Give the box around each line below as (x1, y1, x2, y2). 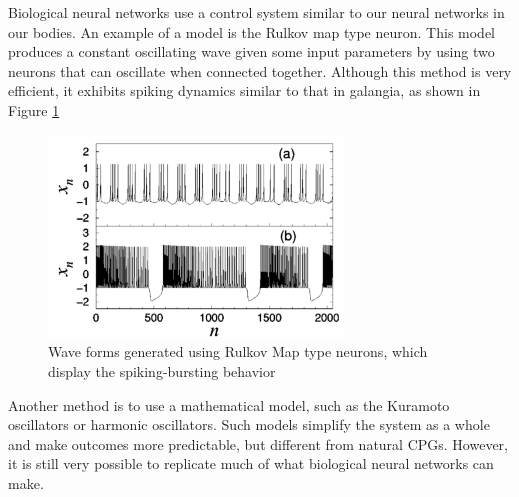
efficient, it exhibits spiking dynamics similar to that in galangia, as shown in (8, 80, 481, 101)
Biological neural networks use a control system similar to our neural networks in (8, 2, 505, 22)
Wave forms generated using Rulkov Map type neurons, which (48, 341, 428, 362)
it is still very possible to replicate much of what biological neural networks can (8, 453, 494, 474)
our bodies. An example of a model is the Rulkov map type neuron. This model (8, 21, 496, 42)
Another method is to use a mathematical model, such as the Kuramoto (8, 394, 450, 415)
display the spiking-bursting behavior (48, 361, 276, 382)
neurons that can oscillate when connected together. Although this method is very (8, 60, 512, 81)
